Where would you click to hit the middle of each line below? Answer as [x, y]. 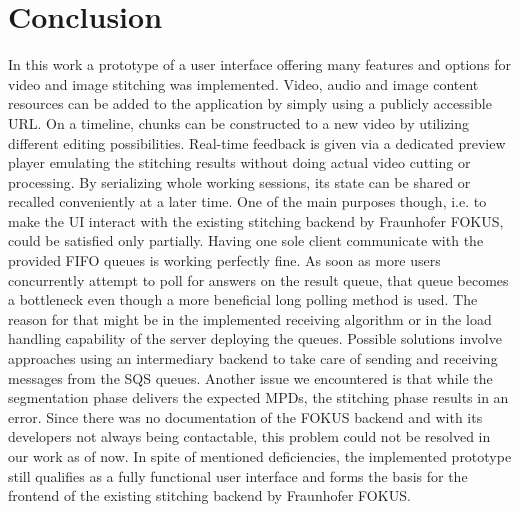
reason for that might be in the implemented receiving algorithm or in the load [250, 318]
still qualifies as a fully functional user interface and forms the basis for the [238, 475]
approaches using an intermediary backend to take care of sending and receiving [253, 358]
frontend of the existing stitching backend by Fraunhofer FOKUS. [209, 495]
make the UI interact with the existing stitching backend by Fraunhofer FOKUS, [256, 220]
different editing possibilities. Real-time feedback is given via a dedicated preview [257, 142]
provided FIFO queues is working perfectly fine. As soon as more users [224, 260]
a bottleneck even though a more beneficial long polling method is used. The [243, 299]
